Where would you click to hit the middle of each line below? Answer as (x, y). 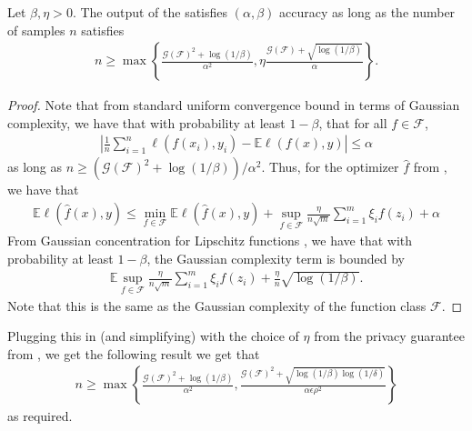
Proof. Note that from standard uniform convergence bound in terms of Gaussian (234, 105)
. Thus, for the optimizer (330, 167)
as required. (40, 416)
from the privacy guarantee (389, 336)
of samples (36, 30)
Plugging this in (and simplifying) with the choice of (153, 336)
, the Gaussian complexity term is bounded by (276, 258)
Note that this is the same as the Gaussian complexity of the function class (217, 305)
